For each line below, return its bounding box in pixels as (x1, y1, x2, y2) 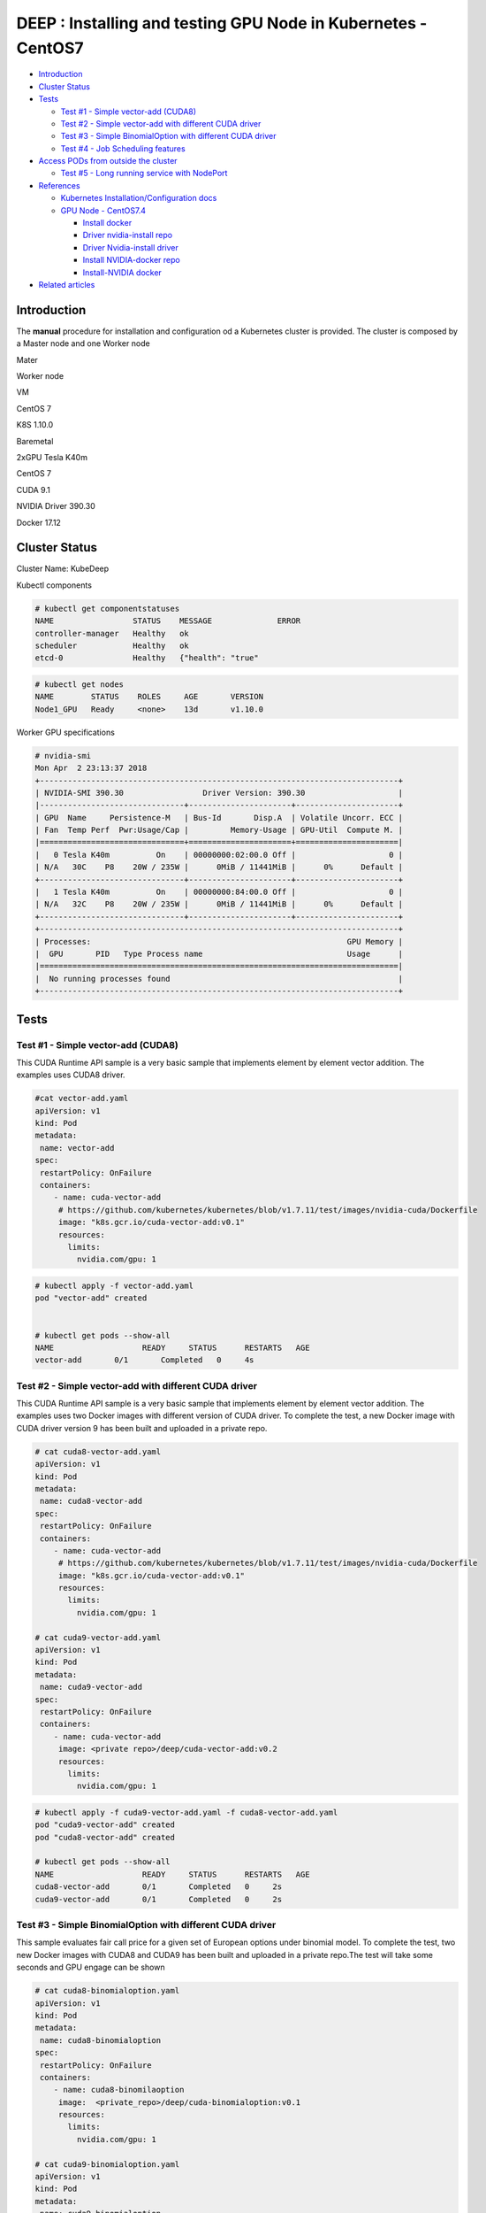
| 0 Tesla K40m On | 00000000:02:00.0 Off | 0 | (34, 850, 404, 860)
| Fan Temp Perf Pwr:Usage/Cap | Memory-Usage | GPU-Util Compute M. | (34, 825, 404, 836)
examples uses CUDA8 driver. (16, 1069, 125, 1080)
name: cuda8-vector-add (40, 1496, 143, 1507)
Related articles (38, 279, 95, 289)
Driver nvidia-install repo (82, 230, 172, 241)
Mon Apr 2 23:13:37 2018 (34, 763, 148, 774)
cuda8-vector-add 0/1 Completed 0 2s (34, 1882, 283, 1892)
